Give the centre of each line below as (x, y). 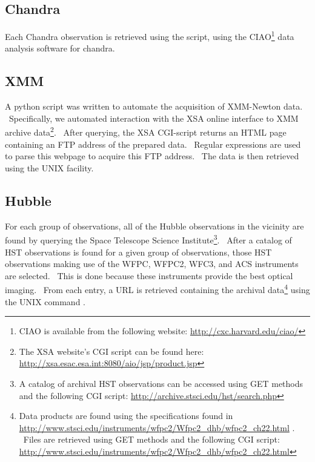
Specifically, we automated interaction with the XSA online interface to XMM (154, 118)
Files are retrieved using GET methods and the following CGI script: (151, 439)
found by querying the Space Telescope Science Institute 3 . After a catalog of (148, 239)
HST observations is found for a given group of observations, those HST (138, 252)
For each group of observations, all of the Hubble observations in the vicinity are (154, 226)
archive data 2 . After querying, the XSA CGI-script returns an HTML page (146, 131)
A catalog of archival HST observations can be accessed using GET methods (161, 383)
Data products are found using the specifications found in (126, 416)
